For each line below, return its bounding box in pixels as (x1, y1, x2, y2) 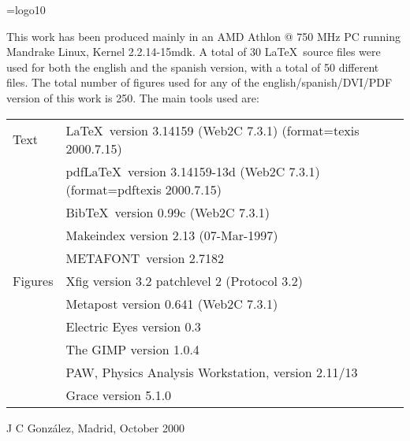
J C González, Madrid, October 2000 (6, 419, 184, 435)
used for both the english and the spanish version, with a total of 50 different (6, 58, 379, 75)
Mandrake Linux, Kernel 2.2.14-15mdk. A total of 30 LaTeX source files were (6, 43, 381, 60)
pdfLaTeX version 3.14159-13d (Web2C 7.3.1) (65, 161, 320, 180)
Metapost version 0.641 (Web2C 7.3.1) (65, 294, 278, 313)
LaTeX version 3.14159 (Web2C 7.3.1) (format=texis (65, 120, 360, 139)
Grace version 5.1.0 (65, 385, 172, 404)
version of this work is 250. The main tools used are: (6, 89, 259, 106)
